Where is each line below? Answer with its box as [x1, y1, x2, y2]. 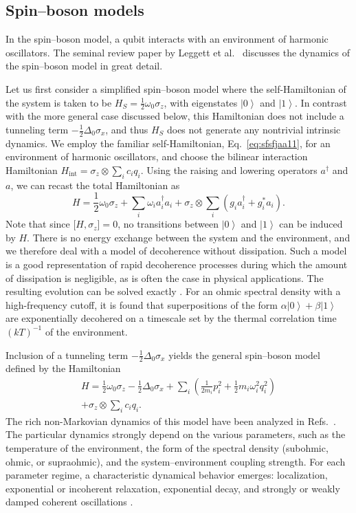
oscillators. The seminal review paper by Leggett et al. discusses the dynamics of [5, 45, 350, 59]
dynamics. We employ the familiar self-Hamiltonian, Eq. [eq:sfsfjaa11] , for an [5, 135, 331, 150]
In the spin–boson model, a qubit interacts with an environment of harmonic [5, 32, 329, 46]
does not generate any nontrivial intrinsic [166, 122, 341, 136]
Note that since [5, 217, 70, 231]
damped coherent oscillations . [5, 494, 133, 509]
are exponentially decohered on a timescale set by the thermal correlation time [5, 311, 337, 325]
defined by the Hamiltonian [5, 361, 121, 375]
